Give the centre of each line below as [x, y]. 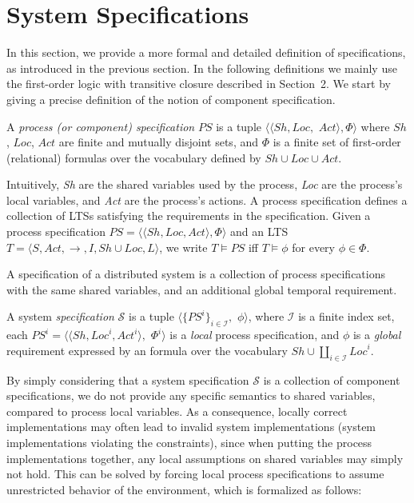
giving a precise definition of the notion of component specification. [171, 99]
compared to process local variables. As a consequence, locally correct [177, 411]
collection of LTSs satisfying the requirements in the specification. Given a [189, 216]
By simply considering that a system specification [128, 379]
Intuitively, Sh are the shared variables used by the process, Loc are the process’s [205, 184]
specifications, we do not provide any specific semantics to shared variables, [191, 395]
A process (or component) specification [101, 126]
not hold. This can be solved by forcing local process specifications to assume [195, 474]
